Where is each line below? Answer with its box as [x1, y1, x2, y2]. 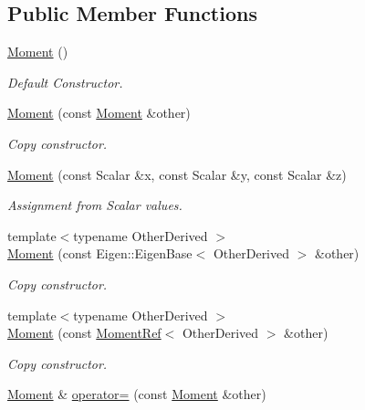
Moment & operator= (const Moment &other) [7, 384, 266, 404]
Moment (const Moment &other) [7, 103, 191, 122]
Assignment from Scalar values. [7, 195, 182, 215]
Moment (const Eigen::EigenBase [7, 244, 193, 263]
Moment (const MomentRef [7, 323, 162, 342]
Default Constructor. [7, 72, 123, 91]
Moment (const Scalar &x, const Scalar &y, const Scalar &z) [7, 164, 347, 184]
